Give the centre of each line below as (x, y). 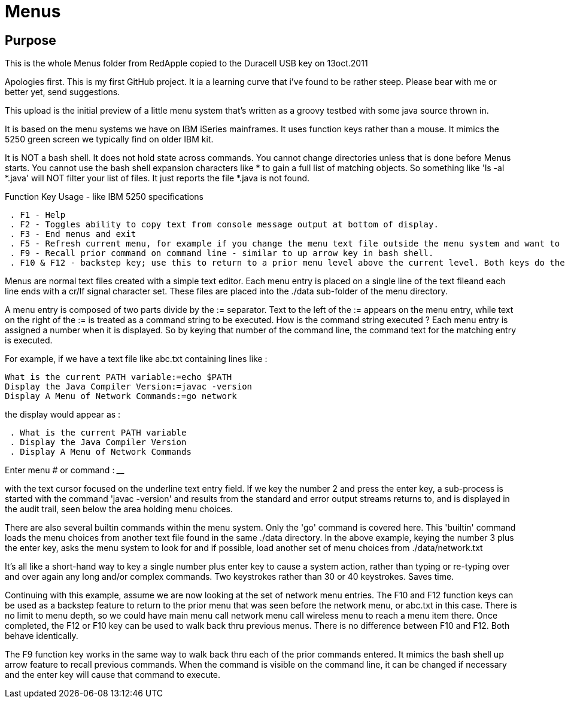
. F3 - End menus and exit (73, 234)
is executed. (29, 340)
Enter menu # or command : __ (65, 470)
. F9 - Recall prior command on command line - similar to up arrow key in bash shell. (222, 253)
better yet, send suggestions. (63, 92)
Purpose (31, 40)
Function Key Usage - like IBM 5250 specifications (104, 197)
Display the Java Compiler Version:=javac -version (129, 387)
